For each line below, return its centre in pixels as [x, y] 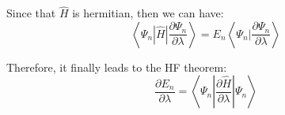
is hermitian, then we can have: [148, 13]
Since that [31, 13]
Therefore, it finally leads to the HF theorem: [117, 67]
